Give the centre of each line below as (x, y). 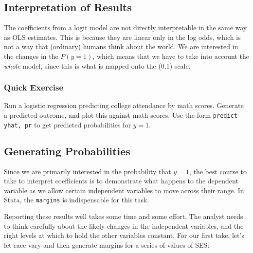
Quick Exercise (34, 87)
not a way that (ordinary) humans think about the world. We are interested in (121, 46)
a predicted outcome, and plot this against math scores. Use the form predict (121, 115)
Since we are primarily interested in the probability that (88, 171)
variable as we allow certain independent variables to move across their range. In (124, 190)
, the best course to (218, 171)
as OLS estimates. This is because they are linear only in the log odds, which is (122, 37)
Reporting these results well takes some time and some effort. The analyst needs (124, 216)
